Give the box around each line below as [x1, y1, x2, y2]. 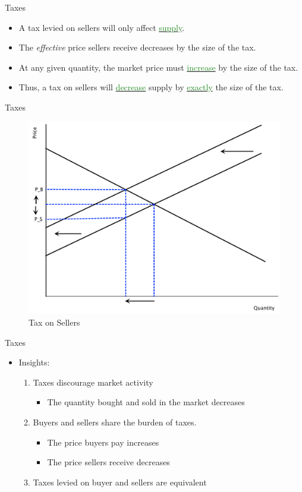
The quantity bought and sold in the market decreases [47, 396, 245, 408]
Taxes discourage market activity [33, 376, 153, 388]
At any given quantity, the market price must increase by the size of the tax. [18, 61, 298, 73]
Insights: [18, 356, 50, 368]
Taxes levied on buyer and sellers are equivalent [33, 475, 207, 488]
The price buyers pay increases [47, 436, 159, 448]
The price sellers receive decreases [47, 456, 170, 468]
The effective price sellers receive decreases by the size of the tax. [18, 41, 256, 53]
